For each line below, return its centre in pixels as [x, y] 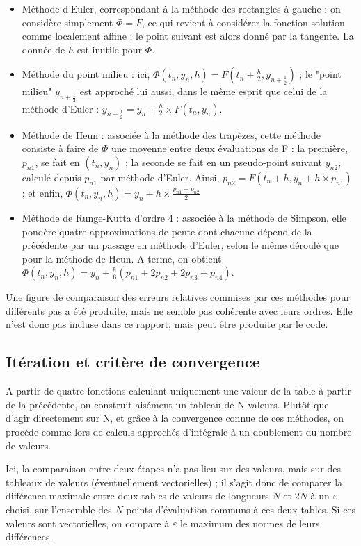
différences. [29, 537]
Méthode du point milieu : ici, [86, 74]
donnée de [43, 49]
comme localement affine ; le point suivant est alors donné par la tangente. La [188, 36]
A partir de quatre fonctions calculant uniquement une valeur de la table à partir [178, 391]
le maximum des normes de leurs [250, 523]
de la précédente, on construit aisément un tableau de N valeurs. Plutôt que [167, 404]
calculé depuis [51, 177]
